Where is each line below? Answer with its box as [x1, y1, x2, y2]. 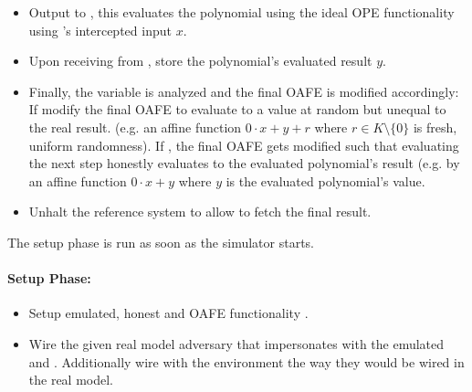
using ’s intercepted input [28, 20, 172, 39]
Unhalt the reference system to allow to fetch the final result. [28, 202, 372, 221]
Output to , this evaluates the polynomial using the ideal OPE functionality [28, 3, 455, 21]
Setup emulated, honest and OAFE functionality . [28, 303, 309, 323]
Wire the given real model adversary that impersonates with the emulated [28, 334, 445, 353]
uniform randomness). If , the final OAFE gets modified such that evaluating [28, 135, 459, 154]
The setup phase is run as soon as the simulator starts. [7, 232, 314, 251]
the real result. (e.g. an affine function [28, 117, 242, 136]
